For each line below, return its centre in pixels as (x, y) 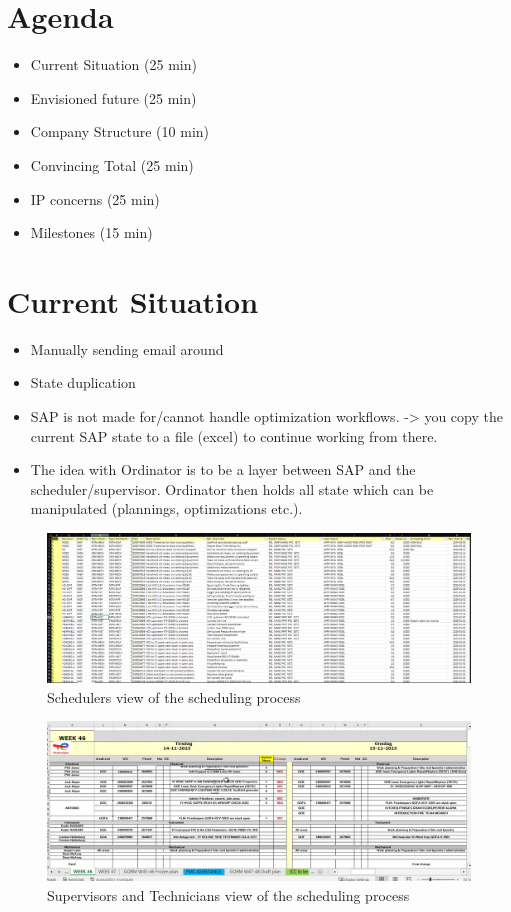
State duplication (83, 382)
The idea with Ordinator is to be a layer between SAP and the (223, 469)
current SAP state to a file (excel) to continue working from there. (234, 435)
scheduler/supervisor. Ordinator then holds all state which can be (232, 488)
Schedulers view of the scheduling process (174, 696)
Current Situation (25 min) (113, 64)
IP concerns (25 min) (95, 198)
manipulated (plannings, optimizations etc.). (166, 508)
